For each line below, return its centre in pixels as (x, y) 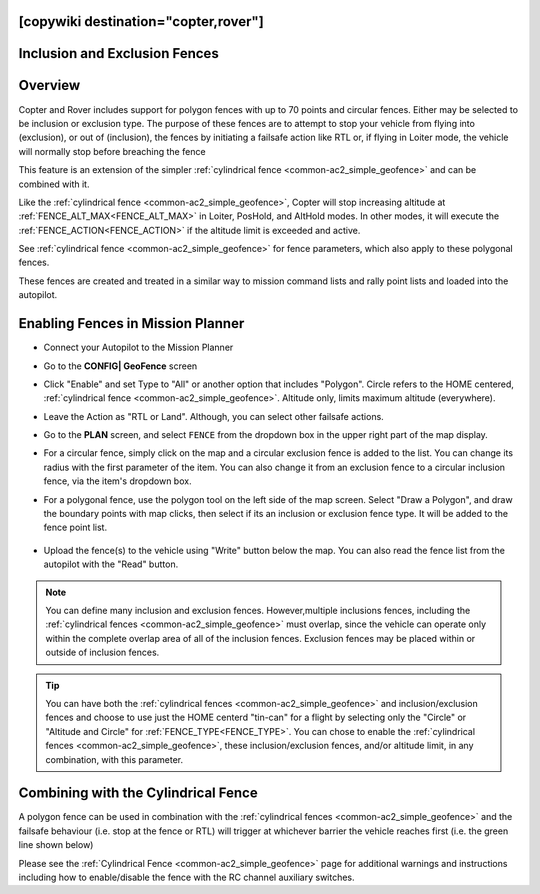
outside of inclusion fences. (102, 652)
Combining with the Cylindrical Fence (138, 793)
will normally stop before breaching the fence (112, 151)
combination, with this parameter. (114, 759)
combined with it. (54, 184)
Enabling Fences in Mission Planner (131, 323)
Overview (49, 85)
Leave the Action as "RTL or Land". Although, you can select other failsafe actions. (213, 416)
